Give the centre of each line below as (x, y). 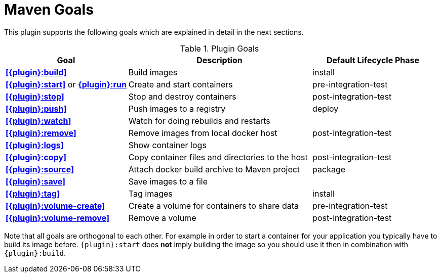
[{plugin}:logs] (35, 145)
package (329, 169)
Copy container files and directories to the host (218, 157)
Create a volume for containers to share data (213, 205)
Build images (153, 72)
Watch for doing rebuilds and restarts (199, 121)
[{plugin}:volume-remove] (57, 218)
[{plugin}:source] (40, 169)
